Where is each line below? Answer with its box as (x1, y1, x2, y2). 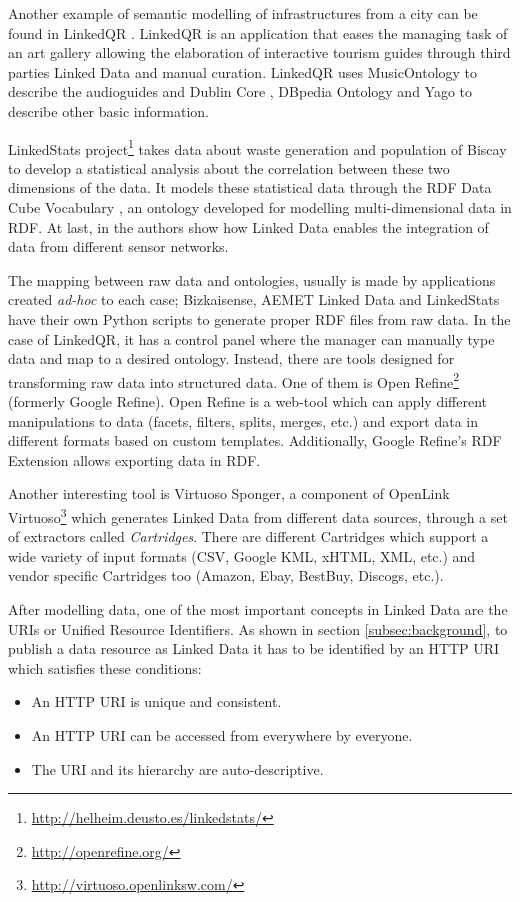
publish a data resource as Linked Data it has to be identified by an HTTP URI (8, 638, 500, 659)
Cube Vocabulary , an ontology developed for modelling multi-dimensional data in (8, 197, 512, 217)
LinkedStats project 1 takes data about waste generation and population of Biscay (8, 135, 507, 159)
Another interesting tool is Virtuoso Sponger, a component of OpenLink (8, 483, 450, 504)
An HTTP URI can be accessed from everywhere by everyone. (31, 724, 413, 745)
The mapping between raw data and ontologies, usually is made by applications (8, 269, 496, 290)
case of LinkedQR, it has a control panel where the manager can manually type (8, 328, 495, 349)
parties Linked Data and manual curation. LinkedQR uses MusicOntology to (8, 61, 478, 82)
